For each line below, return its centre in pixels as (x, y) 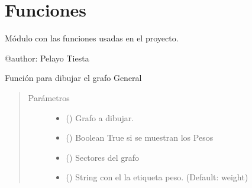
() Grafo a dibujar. (100, 117)
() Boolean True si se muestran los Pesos (140, 137)
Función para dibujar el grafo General (73, 78)
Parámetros (49, 97)
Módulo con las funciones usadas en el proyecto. (92, 38)
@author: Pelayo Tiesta (47, 58)
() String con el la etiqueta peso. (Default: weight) (157, 177)
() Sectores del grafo (103, 157)
